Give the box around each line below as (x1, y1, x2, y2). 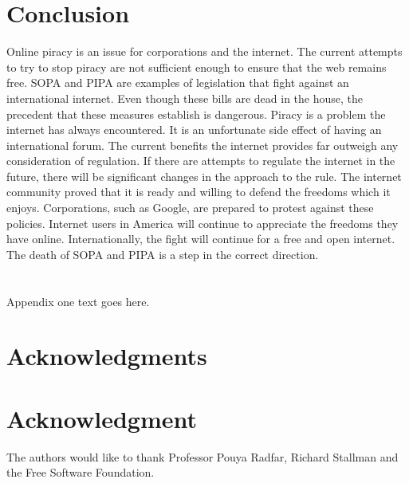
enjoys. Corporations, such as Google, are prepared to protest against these (6, 199, 374, 216)
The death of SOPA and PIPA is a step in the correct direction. (6, 245, 319, 262)
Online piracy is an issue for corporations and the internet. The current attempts (6, 43, 403, 60)
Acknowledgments (6, 340, 207, 372)
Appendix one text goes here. (6, 293, 150, 309)
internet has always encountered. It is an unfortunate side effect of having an (6, 121, 382, 138)
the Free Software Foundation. (6, 464, 155, 481)
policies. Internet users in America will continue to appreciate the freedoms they (6, 214, 399, 231)
